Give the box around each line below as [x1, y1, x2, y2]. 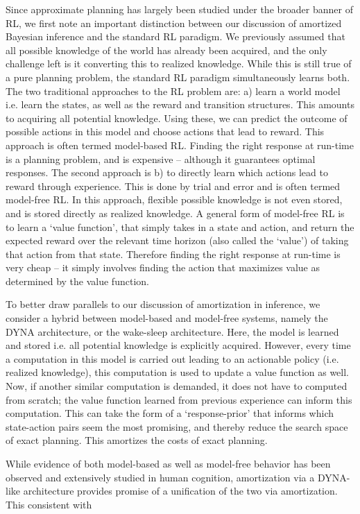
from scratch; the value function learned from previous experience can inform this [6, 392, 352, 406]
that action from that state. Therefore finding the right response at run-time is [6, 246, 341, 261]
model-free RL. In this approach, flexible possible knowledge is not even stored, [6, 192, 343, 207]
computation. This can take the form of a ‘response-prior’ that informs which [6, 406, 334, 420]
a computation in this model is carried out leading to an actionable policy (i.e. [6, 351, 339, 366]
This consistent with [6, 497, 92, 511]
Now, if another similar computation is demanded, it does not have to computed [6, 379, 348, 393]
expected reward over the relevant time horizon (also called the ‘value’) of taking [6, 233, 349, 248]
